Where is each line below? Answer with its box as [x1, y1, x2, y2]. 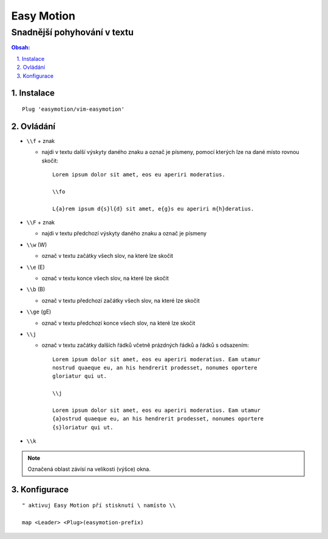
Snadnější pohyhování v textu [11, 27, 134, 38]
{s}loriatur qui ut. [52, 423, 114, 431]
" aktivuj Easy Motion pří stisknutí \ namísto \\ [22, 502, 176, 509]
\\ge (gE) [26, 308, 52, 316]
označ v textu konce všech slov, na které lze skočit [41, 274, 169, 282]
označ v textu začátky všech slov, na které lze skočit [41, 252, 173, 260]
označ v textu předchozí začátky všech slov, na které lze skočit [41, 297, 200, 304]
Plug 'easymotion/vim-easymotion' [22, 105, 125, 113]
